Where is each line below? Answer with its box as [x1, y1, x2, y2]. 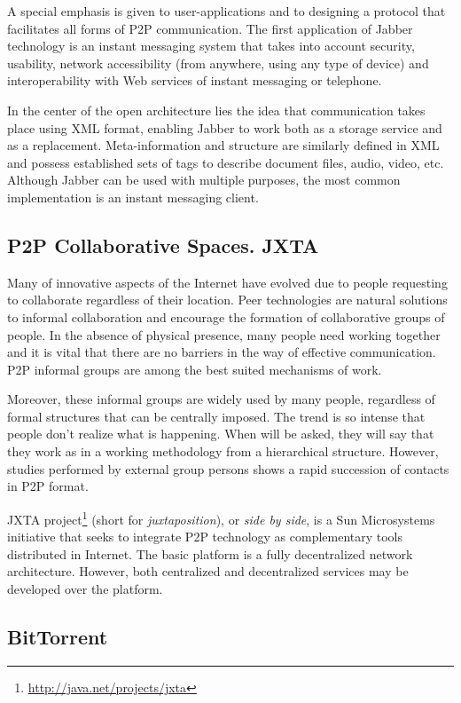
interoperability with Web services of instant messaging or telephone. [7, 71, 382, 90]
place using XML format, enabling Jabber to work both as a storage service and [7, 118, 442, 137]
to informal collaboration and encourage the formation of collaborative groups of [7, 307, 445, 326]
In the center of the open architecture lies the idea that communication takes [7, 100, 426, 119]
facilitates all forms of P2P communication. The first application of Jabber [7, 19, 413, 37]
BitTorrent [7, 622, 108, 650]
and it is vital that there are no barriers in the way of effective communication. [7, 343, 436, 361]
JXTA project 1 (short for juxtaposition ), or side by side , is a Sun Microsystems [7, 507, 435, 528]
